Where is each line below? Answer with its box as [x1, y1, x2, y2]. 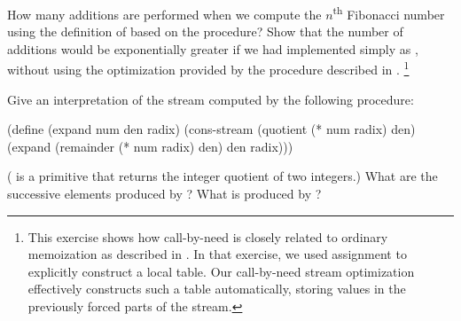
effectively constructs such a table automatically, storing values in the [27, 279, 406, 298]
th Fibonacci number [332, 3, 445, 23]
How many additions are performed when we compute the [7, 4, 322, 23]
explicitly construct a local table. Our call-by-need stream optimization [27, 262, 415, 280]
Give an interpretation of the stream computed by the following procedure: [7, 90, 414, 108]
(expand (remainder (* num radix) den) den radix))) [7, 137, 293, 155]
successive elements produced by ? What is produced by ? [7, 184, 322, 203]
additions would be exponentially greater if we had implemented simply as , [7, 39, 418, 58]
